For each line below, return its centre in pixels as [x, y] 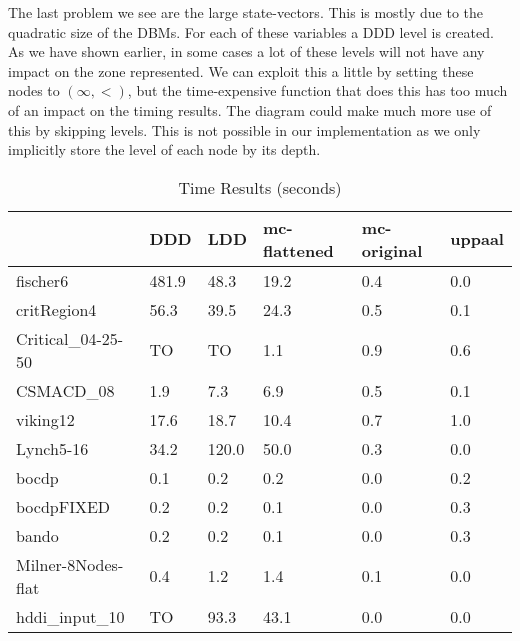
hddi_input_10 [70, 616]
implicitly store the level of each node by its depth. [164, 149]
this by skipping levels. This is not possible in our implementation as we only [244, 129]
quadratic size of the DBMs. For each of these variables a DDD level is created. [251, 31]
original [392, 250]
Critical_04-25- [70, 338]
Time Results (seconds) [260, 187]
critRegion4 [56, 309]
